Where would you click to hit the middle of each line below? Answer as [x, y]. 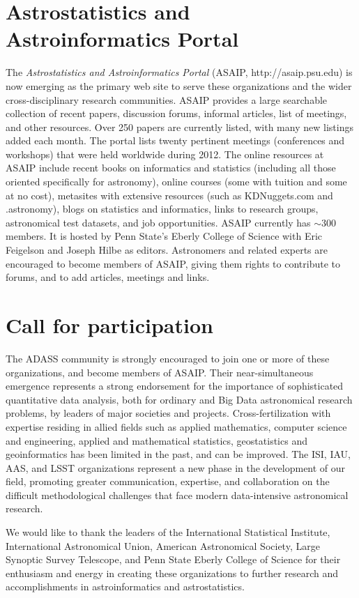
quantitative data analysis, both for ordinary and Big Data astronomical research [179, 399]
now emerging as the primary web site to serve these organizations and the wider [179, 85]
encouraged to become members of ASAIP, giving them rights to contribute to [173, 263]
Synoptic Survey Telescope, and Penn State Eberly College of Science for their [173, 559]
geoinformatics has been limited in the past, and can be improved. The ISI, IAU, [178, 454]
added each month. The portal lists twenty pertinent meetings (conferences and [175, 140]
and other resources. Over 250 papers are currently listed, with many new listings [179, 127]
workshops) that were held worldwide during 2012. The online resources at [165, 154]
